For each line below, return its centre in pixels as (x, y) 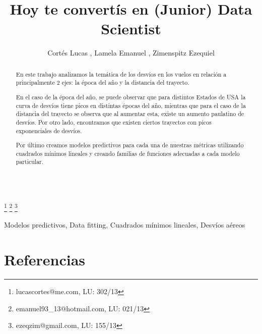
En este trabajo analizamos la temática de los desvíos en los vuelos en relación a (121, 74)
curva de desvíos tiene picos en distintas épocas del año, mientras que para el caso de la (131, 105)
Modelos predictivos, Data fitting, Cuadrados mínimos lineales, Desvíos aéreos (125, 225)
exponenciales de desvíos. (49, 130)
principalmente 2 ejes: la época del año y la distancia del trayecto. (103, 82)
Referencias (45, 260)
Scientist (131, 29)
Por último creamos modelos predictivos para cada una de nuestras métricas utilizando (130, 145)
